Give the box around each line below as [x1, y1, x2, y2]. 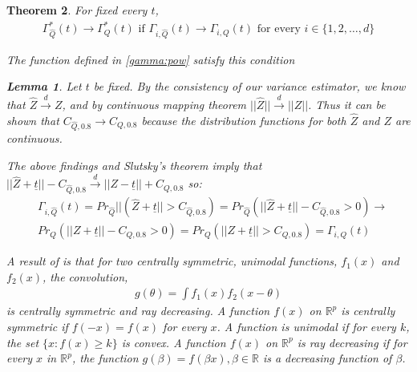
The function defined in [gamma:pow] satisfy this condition [6, 51, 295, 67]
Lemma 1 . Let [6, 78, 82, 95]
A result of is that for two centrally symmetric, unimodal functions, [6, 253, 338, 269]
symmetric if [6, 318, 68, 335]
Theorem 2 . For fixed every [6, 2, 148, 18]
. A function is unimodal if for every [217, 318, 396, 335]
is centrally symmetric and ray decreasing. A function [6, 302, 270, 319]
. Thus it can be [308, 95, 386, 112]
